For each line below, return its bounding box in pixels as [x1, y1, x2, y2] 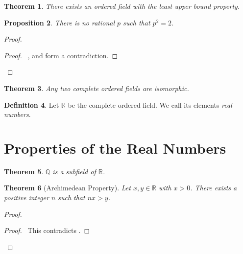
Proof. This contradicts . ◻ [4, 225, 90, 235]
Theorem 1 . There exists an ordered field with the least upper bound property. [4, 1, 240, 11]
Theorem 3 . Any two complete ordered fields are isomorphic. [4, 83, 189, 93]
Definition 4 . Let [4, 99, 59, 110]
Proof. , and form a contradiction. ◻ [4, 50, 118, 60]
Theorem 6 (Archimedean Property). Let [4, 183, 131, 193]
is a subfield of [52, 166, 96, 176]
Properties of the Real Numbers [4, 138, 226, 158]
